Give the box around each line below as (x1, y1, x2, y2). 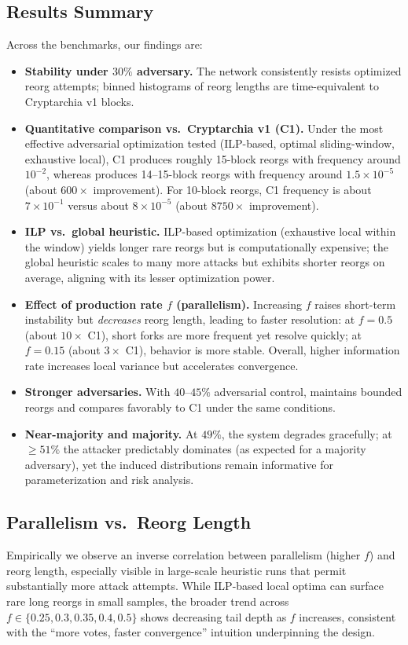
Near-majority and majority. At (24, 425, 198, 442)
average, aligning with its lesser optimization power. (24, 269, 275, 285)
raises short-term (314, 295, 396, 312)
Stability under (24, 62, 108, 79)
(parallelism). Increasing (176, 295, 303, 312)
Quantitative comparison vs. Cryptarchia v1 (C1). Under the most (24, 119, 384, 136)
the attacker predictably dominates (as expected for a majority (63, 441, 366, 457)
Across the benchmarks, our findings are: (6, 36, 203, 53)
